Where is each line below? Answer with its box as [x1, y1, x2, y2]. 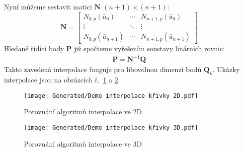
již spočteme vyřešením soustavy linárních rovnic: [74, 43, 225, 54]
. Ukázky [212, 64, 240, 75]
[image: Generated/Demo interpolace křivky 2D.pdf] [24, 92, 198, 99]
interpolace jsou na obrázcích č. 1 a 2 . [4, 75, 120, 85]
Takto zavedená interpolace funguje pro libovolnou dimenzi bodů [4, 64, 202, 75]
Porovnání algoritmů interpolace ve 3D [24, 138, 142, 149]
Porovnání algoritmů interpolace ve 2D [24, 106, 142, 117]
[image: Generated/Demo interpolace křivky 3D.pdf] [24, 124, 198, 131]
